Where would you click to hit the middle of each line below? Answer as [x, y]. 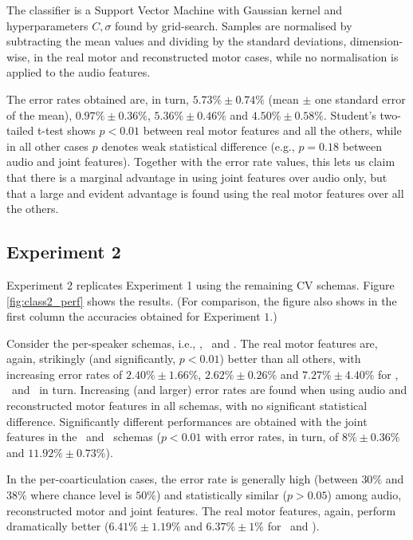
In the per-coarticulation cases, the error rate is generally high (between [182, 479]
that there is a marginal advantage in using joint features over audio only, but [197, 177]
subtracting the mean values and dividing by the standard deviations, [177, 41]
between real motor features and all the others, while [272, 130]
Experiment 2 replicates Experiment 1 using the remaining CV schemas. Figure [201, 284]
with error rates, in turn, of [272, 437]
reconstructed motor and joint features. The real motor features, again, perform [201, 510]
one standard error [360, 99]
